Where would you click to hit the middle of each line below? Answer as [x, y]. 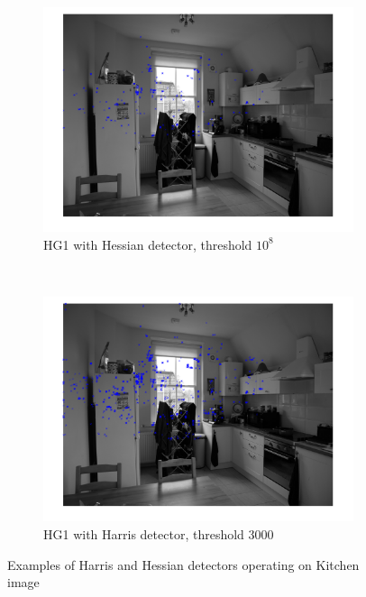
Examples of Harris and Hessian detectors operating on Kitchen [183, 564]
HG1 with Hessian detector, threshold [148, 244]
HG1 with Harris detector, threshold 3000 [159, 533]
